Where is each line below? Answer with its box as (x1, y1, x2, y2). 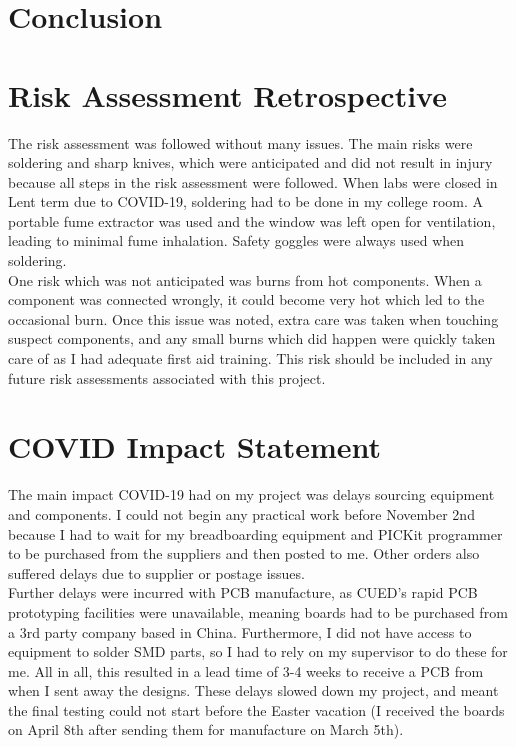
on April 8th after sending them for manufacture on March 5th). (8, 719, 404, 740)
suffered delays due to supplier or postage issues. (8, 562, 305, 583)
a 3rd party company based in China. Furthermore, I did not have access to (8, 621, 472, 642)
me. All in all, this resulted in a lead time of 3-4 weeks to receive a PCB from (8, 660, 484, 681)
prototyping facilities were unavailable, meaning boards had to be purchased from (8, 601, 508, 622)
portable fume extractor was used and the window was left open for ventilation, (8, 210, 496, 231)
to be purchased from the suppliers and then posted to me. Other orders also (8, 543, 480, 564)
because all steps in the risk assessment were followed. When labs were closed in (8, 171, 498, 192)
